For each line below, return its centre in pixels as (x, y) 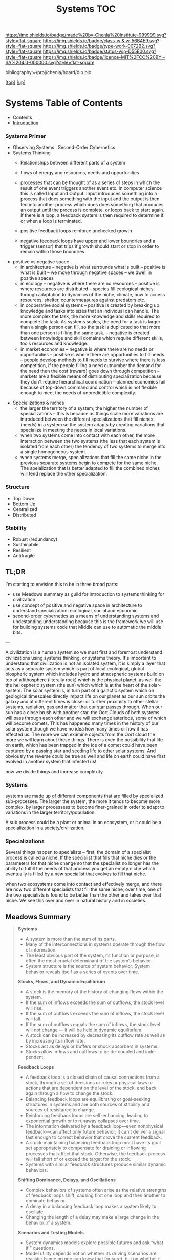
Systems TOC (86, 9)
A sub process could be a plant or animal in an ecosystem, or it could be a (83, 823)
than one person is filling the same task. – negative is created (85, 333)
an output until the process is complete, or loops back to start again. (92, 210)
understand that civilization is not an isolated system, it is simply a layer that (85, 663)
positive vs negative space (41, 262)
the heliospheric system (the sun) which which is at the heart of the (76, 685)
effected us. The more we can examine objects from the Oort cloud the (80, 734)
